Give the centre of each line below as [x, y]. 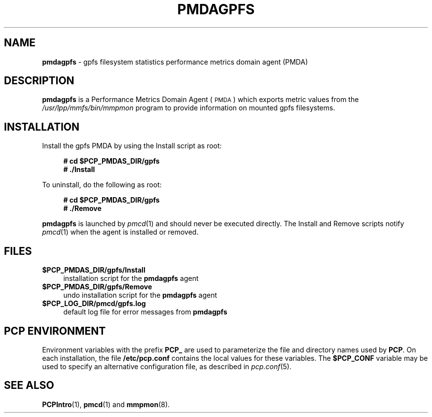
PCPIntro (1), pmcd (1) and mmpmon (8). [106, 404]
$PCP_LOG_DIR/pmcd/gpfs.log [94, 304]
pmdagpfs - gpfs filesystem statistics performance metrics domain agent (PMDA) [175, 62]
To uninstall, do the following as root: [102, 185]
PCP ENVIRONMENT [55, 331]
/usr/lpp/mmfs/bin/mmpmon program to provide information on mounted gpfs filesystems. [189, 108]
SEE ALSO [29, 385]
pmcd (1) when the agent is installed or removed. [120, 232]
